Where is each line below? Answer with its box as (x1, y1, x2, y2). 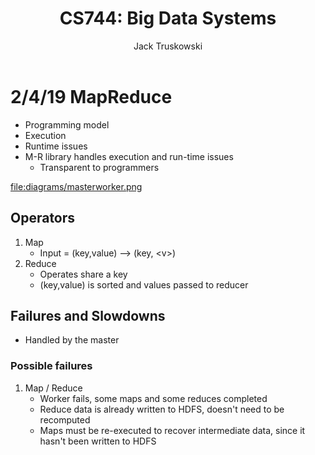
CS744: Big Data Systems (59, 7, 277, 30)
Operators (10, 210, 76, 227)
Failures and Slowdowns (10, 307, 166, 324)
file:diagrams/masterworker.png (10, 180, 143, 192)
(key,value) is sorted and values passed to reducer (39, 278, 249, 291)
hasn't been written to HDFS (39, 435, 157, 447)
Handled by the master (24, 334, 120, 346)
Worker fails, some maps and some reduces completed (39, 392, 268, 404)
